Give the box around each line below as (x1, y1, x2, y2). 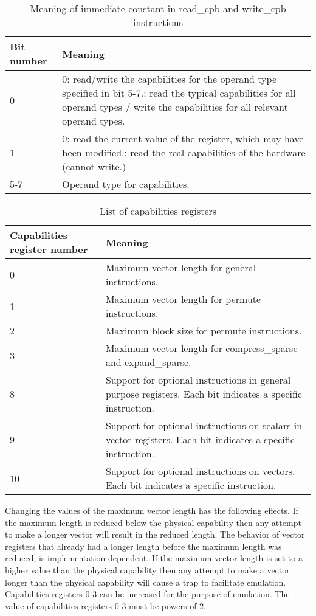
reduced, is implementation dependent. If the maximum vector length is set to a (5, 552, 303, 564)
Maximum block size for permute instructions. (105, 324, 302, 337)
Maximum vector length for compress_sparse (105, 341, 298, 355)
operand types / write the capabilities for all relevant (62, 100, 288, 114)
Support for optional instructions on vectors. (105, 464, 295, 478)
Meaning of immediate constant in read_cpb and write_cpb (30, 1, 286, 15)
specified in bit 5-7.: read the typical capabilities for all (62, 86, 296, 100)
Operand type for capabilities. (62, 177, 190, 191)
